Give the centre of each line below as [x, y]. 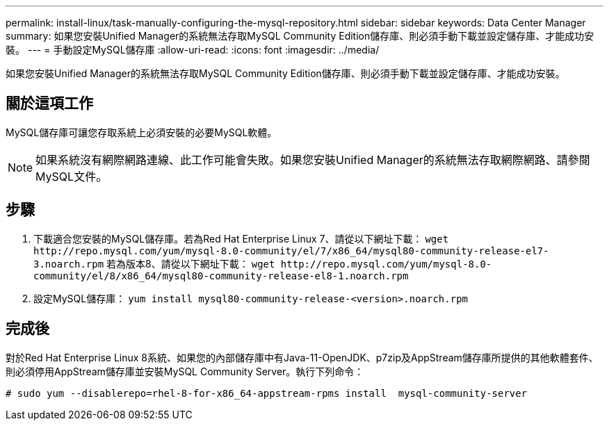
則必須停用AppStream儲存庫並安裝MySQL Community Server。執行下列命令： [185, 371]
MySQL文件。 [72, 176]
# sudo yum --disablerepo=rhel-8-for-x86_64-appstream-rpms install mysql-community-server [267, 393]
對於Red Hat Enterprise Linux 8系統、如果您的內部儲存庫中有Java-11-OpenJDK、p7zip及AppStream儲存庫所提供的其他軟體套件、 [302, 357]
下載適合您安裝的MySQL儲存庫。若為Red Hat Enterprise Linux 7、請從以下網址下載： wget [241, 238]
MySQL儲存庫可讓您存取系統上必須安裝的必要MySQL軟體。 [141, 132]
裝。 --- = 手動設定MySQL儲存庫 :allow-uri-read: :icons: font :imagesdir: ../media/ [193, 50]
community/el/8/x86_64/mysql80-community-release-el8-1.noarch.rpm [221, 276]
